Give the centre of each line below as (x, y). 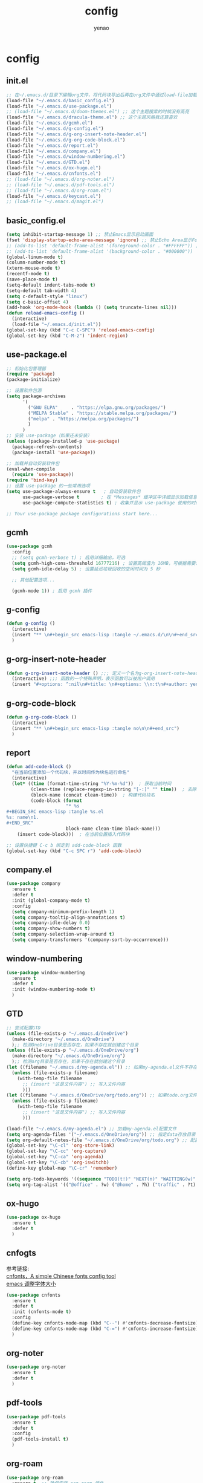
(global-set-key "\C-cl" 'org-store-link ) (60, 1146)
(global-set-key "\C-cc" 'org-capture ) (56, 1151)
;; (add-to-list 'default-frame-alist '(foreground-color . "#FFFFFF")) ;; (104, 246)
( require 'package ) (31, 374)
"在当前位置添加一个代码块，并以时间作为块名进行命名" (71, 772)
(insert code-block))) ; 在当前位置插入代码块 (73, 834)
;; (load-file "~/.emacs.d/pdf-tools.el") (60, 185)
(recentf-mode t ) (28, 274)
